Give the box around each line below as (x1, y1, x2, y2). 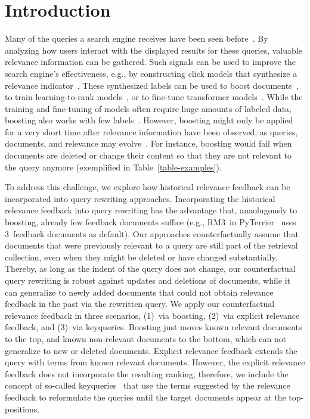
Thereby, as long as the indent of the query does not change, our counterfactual (5, 262, 296, 275)
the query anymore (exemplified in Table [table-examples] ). (5, 160, 222, 173)
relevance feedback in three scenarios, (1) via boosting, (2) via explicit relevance (5, 309, 300, 321)
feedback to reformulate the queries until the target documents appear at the (5, 390, 286, 403)
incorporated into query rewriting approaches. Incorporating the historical (5, 192, 275, 204)
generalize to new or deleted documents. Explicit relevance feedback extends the (5, 344, 297, 356)
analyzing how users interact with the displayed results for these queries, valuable (5, 44, 302, 56)
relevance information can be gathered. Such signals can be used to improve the (5, 55, 296, 68)
